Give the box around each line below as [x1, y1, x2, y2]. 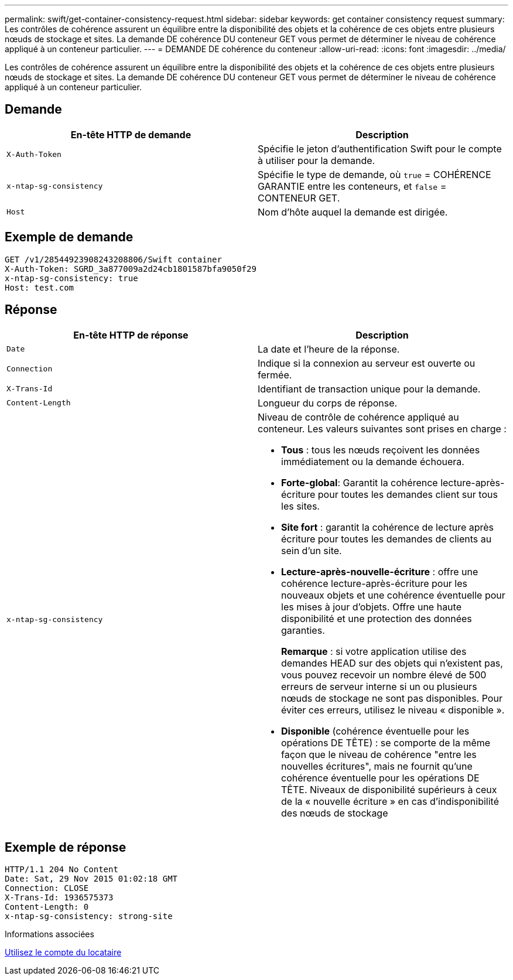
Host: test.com [5, 282, 74, 292]
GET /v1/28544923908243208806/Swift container [5, 254, 222, 264]
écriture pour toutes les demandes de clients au [281, 532, 492, 545]
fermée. [258, 368, 292, 381]
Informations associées [5, 929, 94, 940]
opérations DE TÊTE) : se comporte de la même [281, 736, 491, 749]
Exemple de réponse [5, 839, 126, 855]
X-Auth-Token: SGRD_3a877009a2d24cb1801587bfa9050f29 [5, 264, 256, 274]
